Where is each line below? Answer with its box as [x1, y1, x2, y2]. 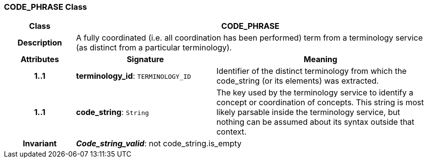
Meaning [303, 54, 338, 65]
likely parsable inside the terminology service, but [216, 107, 400, 117]
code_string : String [76, 107, 149, 117]
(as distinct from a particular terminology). [76, 43, 232, 53]
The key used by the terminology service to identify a [216, 88, 413, 98]
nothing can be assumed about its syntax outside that [216, 117, 415, 127]
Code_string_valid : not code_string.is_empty [76, 139, 242, 149]
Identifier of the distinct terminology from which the [216, 66, 407, 76]
